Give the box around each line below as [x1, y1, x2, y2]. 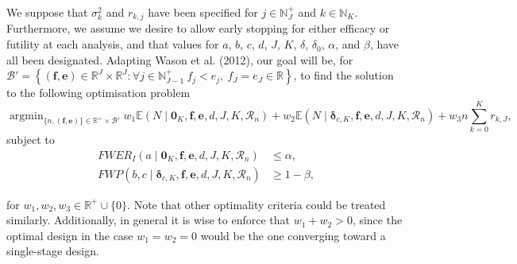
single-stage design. [6, 243, 99, 259]
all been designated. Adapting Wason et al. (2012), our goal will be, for [6, 51, 353, 68]
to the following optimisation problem [6, 84, 191, 101]
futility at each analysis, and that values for [6, 36, 219, 52]
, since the [352, 212, 403, 228]
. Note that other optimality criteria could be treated [127, 196, 386, 212]
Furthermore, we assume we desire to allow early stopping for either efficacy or [6, 20, 390, 37]
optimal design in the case [6, 227, 133, 243]
